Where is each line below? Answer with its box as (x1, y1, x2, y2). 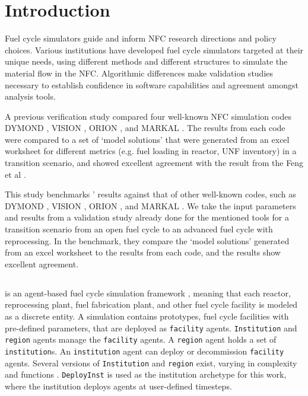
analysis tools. (5, 90, 56, 103)
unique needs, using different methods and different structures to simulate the (5, 55, 288, 68)
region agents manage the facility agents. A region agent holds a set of (5, 333, 277, 346)
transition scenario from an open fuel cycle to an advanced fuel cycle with (5, 223, 273, 235)
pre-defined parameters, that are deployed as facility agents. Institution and (5, 321, 297, 334)
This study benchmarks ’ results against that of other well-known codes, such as (5, 188, 296, 200)
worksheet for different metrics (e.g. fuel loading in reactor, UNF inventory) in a (5, 145, 297, 157)
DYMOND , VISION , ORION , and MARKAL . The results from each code (5, 122, 285, 134)
